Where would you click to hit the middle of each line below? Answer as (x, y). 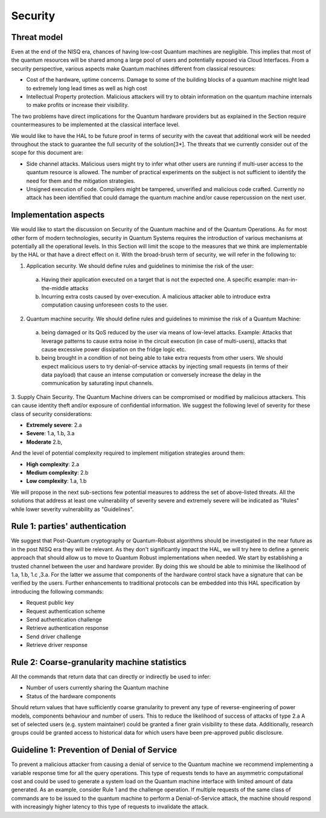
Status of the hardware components (71, 696)
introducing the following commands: (57, 591)
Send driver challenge (54, 636)
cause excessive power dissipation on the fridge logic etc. (114, 349)
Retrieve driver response (57, 645)
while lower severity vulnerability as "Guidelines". (72, 509)
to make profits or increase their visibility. (78, 105)
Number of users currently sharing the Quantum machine (97, 688)
